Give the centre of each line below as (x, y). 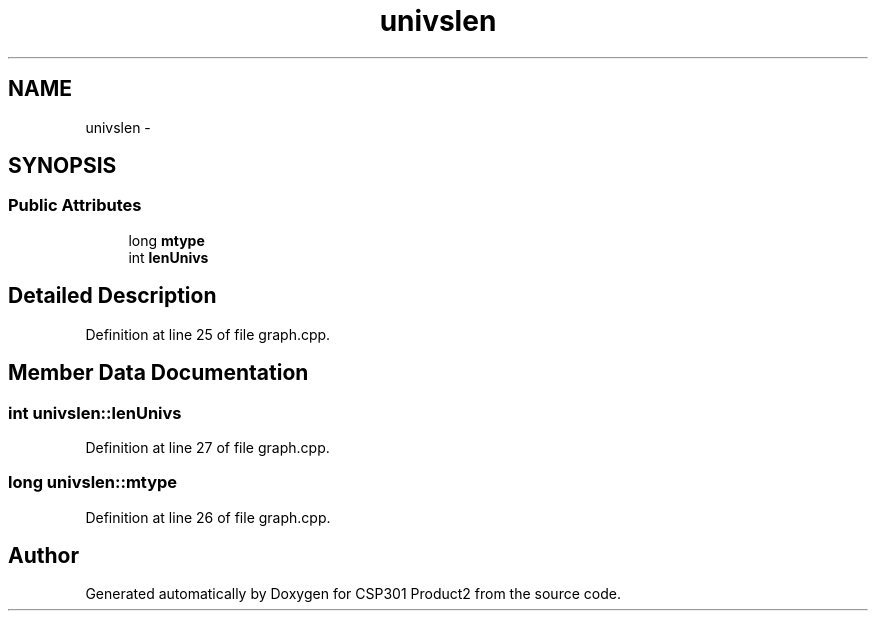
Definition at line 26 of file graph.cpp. (208, 517)
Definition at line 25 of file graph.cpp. (208, 334)
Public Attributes (75, 205)
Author (43, 556)
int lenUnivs (168, 257)
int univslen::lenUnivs (95, 412)
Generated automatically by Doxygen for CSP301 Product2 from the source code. (353, 594)
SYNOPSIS (62, 166)
